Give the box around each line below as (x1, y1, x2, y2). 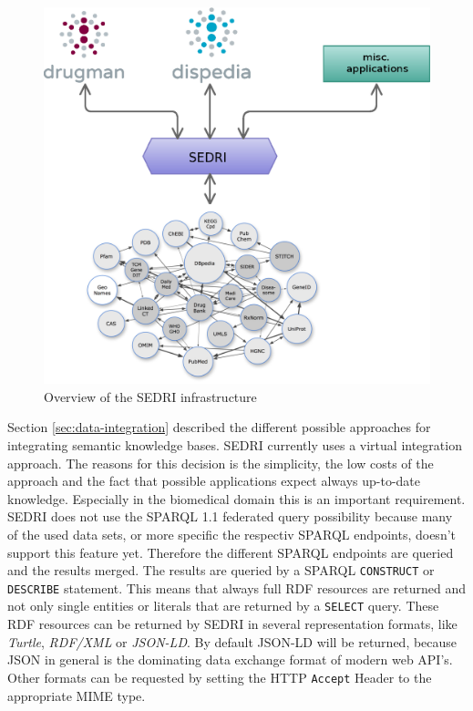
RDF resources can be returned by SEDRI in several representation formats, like (7, 614, 458, 634)
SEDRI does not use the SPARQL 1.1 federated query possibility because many (7, 507, 453, 526)
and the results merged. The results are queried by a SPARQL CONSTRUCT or (7, 561, 435, 580)
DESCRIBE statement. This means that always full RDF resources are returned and (7, 578, 466, 597)
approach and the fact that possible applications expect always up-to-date (7, 471, 421, 490)
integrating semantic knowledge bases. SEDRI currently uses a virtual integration (7, 436, 462, 455)
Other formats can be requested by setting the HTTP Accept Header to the (7, 667, 432, 686)
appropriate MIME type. (7, 685, 146, 705)
